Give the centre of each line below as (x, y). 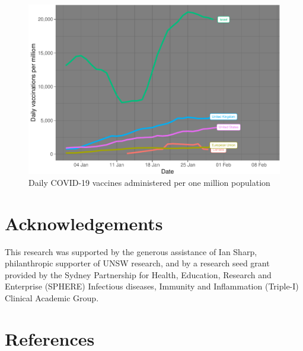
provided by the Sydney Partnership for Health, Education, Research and (138, 274)
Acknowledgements (84, 223)
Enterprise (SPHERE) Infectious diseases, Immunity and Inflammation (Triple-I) (152, 286)
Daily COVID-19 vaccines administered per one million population (149, 182)
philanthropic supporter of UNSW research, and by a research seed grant (137, 263)
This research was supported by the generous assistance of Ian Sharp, (131, 251)
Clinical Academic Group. (52, 297)
